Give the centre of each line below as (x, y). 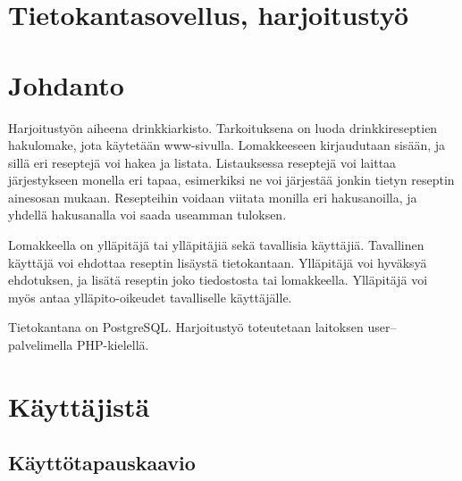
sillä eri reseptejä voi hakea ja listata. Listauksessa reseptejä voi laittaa (202, 162)
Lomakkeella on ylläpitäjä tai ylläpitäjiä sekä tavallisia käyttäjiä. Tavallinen (216, 245)
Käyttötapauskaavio (102, 463)
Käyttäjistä (79, 406)
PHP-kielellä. (113, 345)
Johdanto (66, 84)
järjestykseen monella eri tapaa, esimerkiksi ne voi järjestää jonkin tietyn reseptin (231, 180)
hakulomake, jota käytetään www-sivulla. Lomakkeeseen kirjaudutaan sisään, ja (227, 145)
